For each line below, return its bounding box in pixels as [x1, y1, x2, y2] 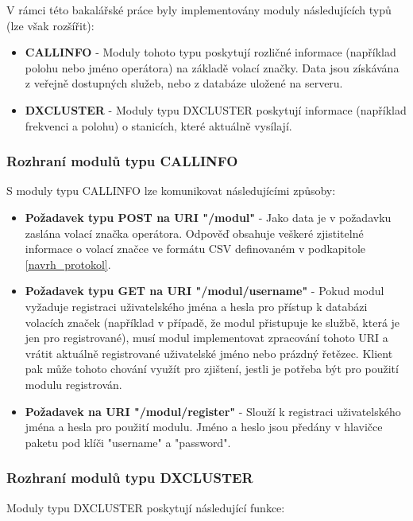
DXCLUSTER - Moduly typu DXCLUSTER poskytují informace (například [25, 101, 407, 118]
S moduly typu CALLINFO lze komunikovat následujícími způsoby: [6, 182, 336, 199]
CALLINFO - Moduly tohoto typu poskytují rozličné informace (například [25, 44, 396, 60]
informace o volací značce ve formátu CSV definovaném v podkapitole [25, 240, 366, 257]
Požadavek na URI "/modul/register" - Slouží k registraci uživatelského [25, 402, 401, 419]
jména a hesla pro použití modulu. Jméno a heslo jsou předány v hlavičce [25, 418, 383, 435]
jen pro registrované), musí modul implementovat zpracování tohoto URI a [25, 329, 388, 346]
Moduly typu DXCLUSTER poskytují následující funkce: [6, 499, 285, 515]
